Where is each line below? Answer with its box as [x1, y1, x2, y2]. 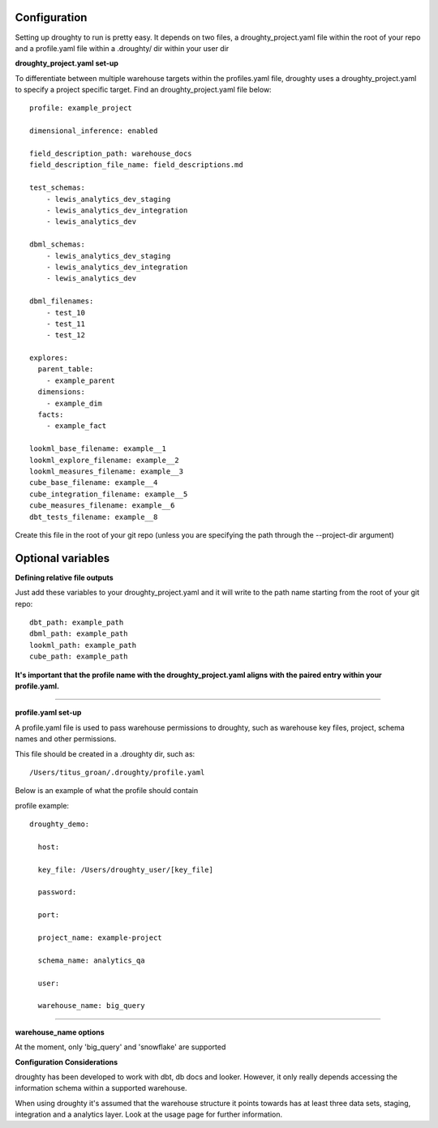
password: [37, 888, 77, 897]
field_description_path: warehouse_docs [29, 149, 192, 158]
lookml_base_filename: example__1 [29, 444, 166, 453]
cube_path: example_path [29, 652, 128, 661]
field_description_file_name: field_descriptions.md [29, 161, 243, 169]
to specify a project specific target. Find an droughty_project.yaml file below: [15, 85, 272, 95]
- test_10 [45, 308, 85, 317]
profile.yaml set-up [15, 708, 82, 718]
